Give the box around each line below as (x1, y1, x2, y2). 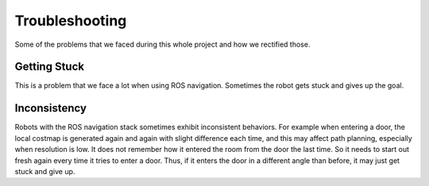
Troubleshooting (14, 12, 127, 29)
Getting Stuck (14, 60, 85, 74)
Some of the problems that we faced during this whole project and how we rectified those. (14, 40, 311, 49)
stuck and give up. (14, 166, 75, 176)
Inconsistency (14, 101, 87, 115)
